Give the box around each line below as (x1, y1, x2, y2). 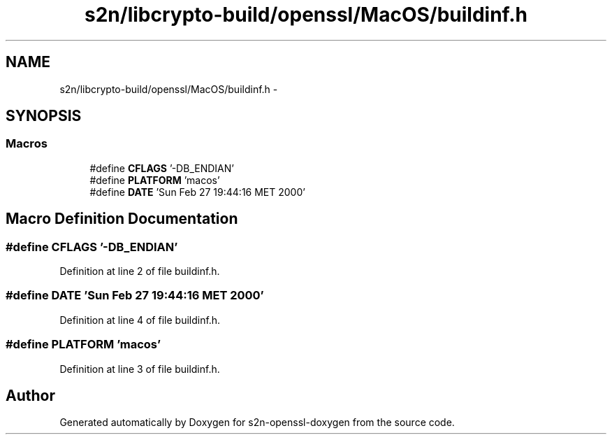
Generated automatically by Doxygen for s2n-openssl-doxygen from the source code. (59, 416, 455, 429)
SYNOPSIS (6, 107, 82, 125)
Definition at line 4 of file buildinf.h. (59, 313, 221, 326)
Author (6, 386, 55, 404)
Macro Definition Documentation (6, 210, 238, 228)
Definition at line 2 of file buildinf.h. (59, 265, 220, 278)
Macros (6, 136, 48, 151)
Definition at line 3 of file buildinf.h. (59, 362, 220, 375)
